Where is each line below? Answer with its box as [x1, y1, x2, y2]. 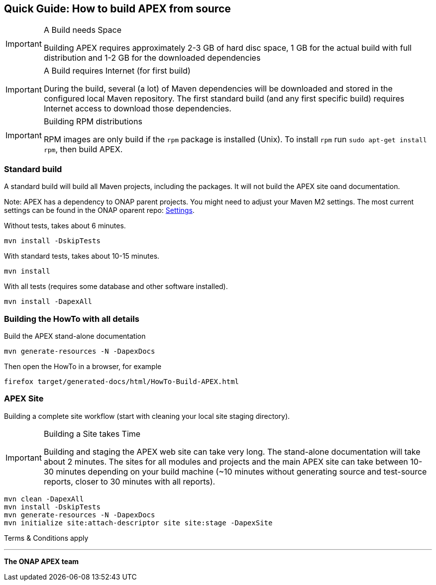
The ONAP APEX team [4, 557, 79, 566]
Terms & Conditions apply [4, 533, 89, 542]
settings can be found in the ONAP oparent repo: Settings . [4, 206, 195, 215]
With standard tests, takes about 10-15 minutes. [4, 252, 160, 261]
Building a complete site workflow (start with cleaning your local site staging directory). [4, 411, 290, 420]
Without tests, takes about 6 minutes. [4, 221, 126, 230]
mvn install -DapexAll [4, 297, 93, 306]
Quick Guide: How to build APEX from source [4, 2, 231, 15]
